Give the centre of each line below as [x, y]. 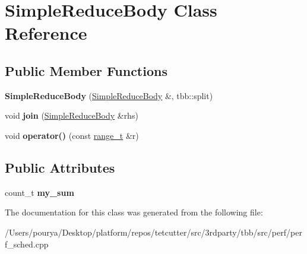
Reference [46, 33]
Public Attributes [60, 167]
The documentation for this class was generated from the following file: [134, 212]
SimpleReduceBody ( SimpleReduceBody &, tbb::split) [109, 95]
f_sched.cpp [27, 244]
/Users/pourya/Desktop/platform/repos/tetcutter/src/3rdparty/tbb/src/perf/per [153, 232]
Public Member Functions [86, 70]
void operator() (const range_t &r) [72, 135]
